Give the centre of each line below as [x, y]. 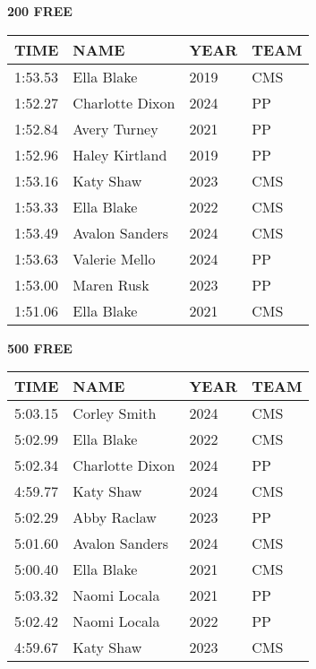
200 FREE [40, 11]
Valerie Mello [114, 258]
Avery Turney [115, 128]
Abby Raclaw [115, 517]
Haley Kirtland [120, 154]
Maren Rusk [111, 284]
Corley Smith [115, 413]
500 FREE [40, 348]
